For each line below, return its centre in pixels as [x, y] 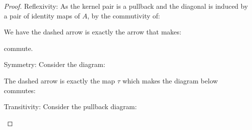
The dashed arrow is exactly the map [59, 80]
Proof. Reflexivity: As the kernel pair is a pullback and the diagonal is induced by [126, 6]
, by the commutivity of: [124, 15]
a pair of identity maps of [42, 15]
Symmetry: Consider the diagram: [55, 64]
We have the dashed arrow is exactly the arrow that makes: [93, 32]
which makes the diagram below [170, 80]
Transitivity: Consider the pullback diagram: [70, 106]
